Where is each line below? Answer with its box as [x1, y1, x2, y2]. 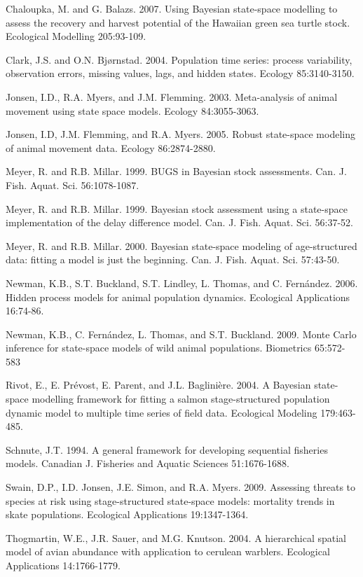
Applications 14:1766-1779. [6, 558, 121, 572]
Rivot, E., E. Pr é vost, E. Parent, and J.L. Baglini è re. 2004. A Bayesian [6, 377, 311, 392]
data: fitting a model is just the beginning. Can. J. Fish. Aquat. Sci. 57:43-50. [6, 252, 340, 267]
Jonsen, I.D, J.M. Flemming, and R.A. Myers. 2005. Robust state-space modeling [6, 127, 355, 141]
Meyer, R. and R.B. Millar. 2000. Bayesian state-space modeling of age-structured [6, 238, 357, 253]
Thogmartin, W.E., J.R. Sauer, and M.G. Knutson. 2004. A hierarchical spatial [6, 530, 347, 545]
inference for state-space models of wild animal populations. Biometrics [6, 340, 312, 355]
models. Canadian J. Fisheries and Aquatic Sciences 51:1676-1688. [6, 456, 289, 471]
